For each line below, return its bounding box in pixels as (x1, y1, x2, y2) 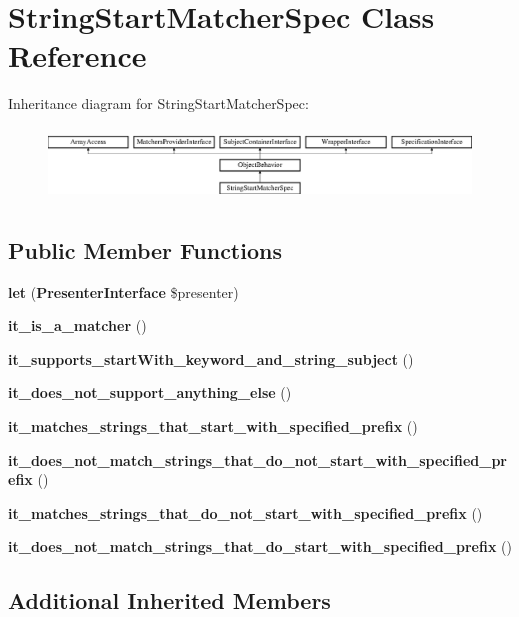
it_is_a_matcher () (8, 315, 147, 336)
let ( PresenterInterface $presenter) (8, 281, 239, 302)
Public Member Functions (8, 234, 282, 265)
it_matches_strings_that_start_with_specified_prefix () (8, 415, 418, 436)
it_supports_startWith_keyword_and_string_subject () (8, 348, 414, 369)
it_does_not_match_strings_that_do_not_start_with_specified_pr (8, 449, 507, 470)
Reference (8, 35, 147, 76)
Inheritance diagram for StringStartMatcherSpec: (8, 93, 309, 114)
